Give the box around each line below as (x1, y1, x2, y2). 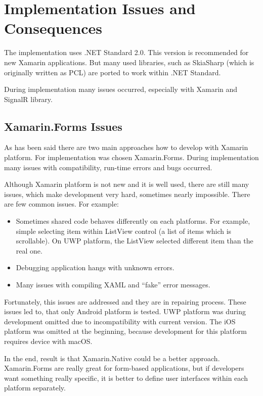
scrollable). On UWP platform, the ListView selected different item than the (16, 235, 253, 246)
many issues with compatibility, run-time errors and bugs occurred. (4, 162, 212, 172)
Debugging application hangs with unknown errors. (16, 262, 174, 273)
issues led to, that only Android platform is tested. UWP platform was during (4, 306, 246, 317)
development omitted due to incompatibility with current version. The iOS (4, 316, 236, 326)
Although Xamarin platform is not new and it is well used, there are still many (4, 179, 249, 189)
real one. (16, 245, 42, 256)
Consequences (4, 18, 103, 38)
